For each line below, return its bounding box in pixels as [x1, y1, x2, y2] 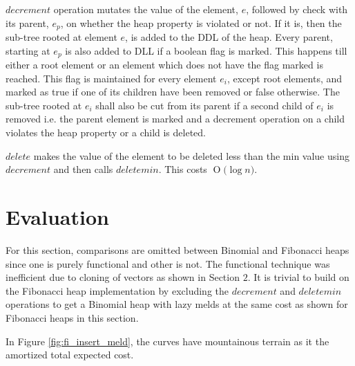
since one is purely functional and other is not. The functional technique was [6, 256, 330, 271]
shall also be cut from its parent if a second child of [95, 98, 314, 112]
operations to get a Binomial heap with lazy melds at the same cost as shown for [6, 297, 348, 311]
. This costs [158, 162, 207, 176]
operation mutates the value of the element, [53, 2, 238, 16]
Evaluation [6, 203, 109, 231]
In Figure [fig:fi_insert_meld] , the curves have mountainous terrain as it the [6, 333, 329, 348]
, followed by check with [246, 2, 348, 16]
